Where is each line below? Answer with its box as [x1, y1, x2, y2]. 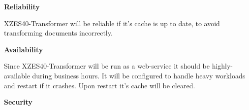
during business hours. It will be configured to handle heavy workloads [32, 70, 246, 80]
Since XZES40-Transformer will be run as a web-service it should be [4, 61, 210, 71]
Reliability [4, 1, 40, 11]
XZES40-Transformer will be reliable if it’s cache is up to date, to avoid [4, 18, 220, 28]
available [4, 70, 30, 80]
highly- [212, 61, 233, 71]
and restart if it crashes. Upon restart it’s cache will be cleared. [4, 80, 195, 90]
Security [4, 97, 32, 107]
